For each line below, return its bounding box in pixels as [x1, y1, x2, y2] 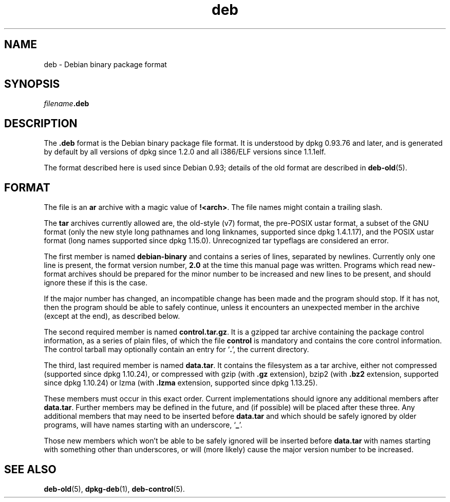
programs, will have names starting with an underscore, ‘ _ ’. [44, 420, 242, 430]
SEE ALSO [4, 462, 57, 476]
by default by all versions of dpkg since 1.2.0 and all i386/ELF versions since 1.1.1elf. [44, 147, 326, 157]
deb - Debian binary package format [44, 60, 167, 69]
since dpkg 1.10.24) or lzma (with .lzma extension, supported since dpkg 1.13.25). [44, 378, 318, 388]
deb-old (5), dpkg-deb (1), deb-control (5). [44, 484, 185, 493]
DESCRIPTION [4, 117, 78, 130]
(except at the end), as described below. [44, 312, 180, 321]
